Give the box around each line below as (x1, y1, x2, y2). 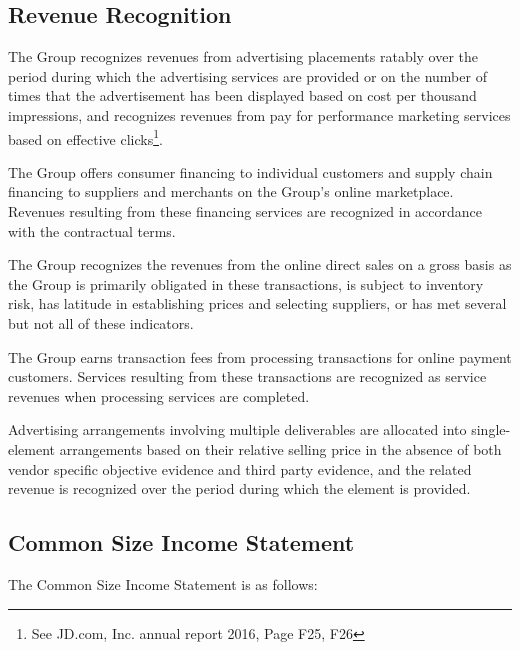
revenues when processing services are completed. (8, 385, 310, 406)
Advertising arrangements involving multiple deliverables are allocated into (8, 419, 467, 440)
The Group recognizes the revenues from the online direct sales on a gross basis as (8, 254, 512, 275)
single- (471, 419, 511, 440)
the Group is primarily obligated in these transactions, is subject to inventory (8, 273, 484, 294)
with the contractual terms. (8, 220, 176, 241)
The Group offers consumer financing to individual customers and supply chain (8, 161, 493, 182)
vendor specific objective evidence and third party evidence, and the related (8, 458, 472, 479)
